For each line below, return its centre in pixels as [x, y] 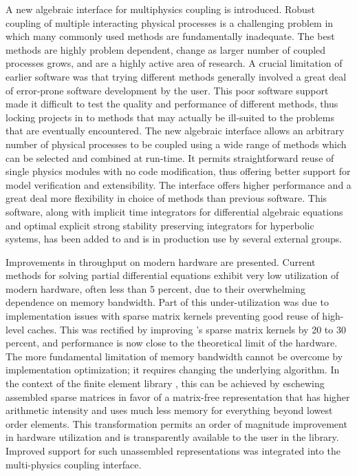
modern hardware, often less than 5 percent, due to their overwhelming [155, 288]
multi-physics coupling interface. [74, 464]
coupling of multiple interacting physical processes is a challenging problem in [170, 22]
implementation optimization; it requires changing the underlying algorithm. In [173, 370]
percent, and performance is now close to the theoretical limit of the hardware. [172, 343]
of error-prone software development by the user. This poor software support [167, 90]
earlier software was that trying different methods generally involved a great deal [176, 76]
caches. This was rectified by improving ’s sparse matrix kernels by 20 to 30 [186, 329]
